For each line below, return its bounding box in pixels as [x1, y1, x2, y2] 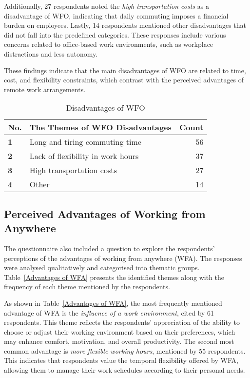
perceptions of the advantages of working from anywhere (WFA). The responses [4, 253, 242, 263]
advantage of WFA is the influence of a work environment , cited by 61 [4, 307, 214, 318]
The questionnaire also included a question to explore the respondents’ [4, 243, 215, 253]
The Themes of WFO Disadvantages [29, 121, 172, 133]
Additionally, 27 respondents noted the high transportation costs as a [4, 1, 209, 11]
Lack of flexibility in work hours [29, 150, 139, 162]
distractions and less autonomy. [4, 48, 98, 59]
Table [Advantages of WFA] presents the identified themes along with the [4, 272, 225, 282]
